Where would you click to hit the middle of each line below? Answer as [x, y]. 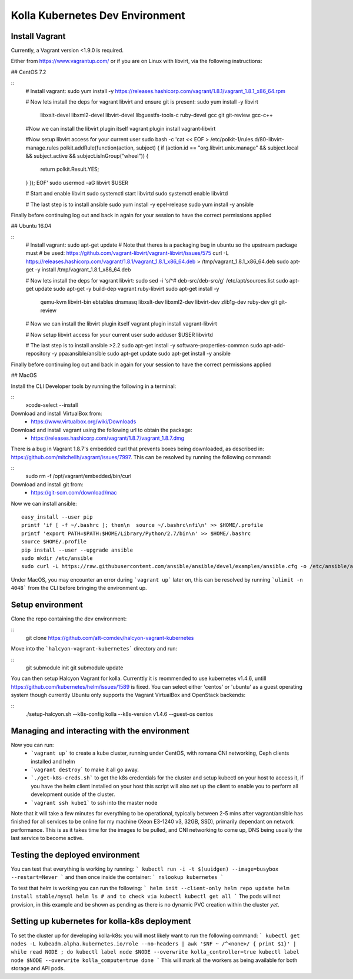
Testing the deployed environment [75, 854]
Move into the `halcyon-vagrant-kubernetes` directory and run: [94, 649]
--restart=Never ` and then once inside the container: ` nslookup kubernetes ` [117, 877]
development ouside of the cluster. [73, 794]
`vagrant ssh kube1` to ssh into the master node [94, 802]
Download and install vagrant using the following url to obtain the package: [101, 430]
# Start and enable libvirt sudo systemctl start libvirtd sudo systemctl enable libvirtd [127, 194]
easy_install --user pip [57, 517]
